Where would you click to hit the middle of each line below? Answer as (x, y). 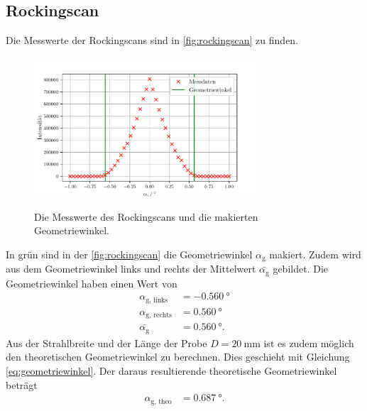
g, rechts (159, 316)
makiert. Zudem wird (315, 254)
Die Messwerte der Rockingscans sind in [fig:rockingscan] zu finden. (152, 40)
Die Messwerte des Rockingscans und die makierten (146, 216)
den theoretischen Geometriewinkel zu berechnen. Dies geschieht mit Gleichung (178, 357)
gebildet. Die (300, 269)
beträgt (22, 384)
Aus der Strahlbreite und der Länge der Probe (106, 342)
